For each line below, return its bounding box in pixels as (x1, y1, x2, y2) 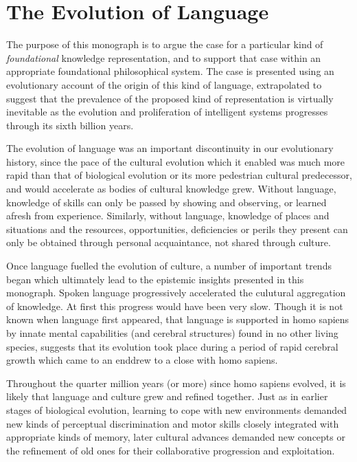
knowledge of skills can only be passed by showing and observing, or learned (6, 195, 327, 209)
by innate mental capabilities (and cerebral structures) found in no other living (6, 326, 338, 340)
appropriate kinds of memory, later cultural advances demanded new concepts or (6, 430, 345, 444)
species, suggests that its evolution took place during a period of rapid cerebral (6, 339, 338, 353)
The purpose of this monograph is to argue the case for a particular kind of (6, 37, 323, 52)
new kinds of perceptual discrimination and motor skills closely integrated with (6, 416, 339, 430)
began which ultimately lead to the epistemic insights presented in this (6, 272, 304, 286)
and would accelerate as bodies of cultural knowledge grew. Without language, (6, 181, 336, 196)
